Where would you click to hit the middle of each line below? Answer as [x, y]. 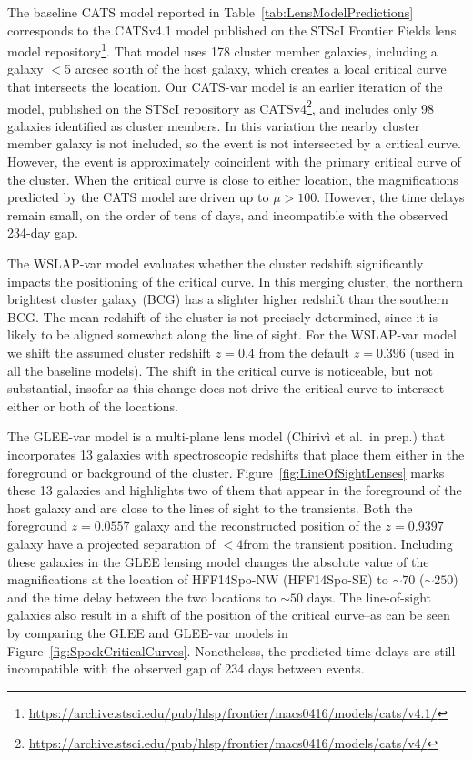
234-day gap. [43, 233]
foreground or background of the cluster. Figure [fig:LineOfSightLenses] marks [226, 472]
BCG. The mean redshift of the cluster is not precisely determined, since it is [222, 316]
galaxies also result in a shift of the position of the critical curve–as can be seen [229, 615]
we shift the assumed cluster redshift [110, 352]
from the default [304, 352]
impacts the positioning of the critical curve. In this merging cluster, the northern [236, 281]
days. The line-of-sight [369, 597]
